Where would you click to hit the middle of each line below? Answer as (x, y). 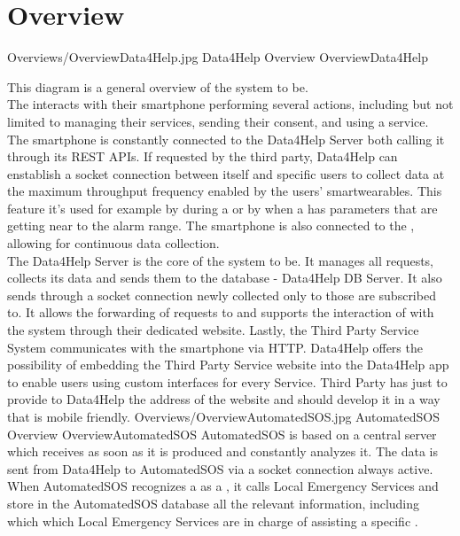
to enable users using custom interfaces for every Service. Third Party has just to (227, 381)
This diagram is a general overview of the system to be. (158, 86)
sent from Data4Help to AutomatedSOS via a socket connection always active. (220, 468)
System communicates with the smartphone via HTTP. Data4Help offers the (215, 347)
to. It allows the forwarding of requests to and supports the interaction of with (221, 312)
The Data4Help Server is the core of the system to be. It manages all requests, (221, 260)
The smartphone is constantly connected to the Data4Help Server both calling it (226, 139)
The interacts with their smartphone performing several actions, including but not (230, 104)
